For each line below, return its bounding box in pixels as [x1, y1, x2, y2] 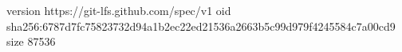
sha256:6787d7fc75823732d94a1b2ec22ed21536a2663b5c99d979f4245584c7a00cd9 [6, 17, 396, 34]
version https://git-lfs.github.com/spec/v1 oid [6, 2, 231, 18]
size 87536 [6, 33, 56, 50]
